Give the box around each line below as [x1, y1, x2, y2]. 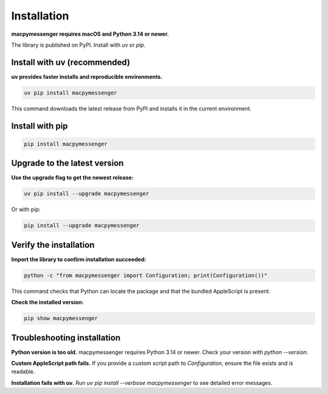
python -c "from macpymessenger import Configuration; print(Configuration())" [24, 272, 268, 279]
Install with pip [11, 121, 68, 131]
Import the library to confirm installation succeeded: [11, 255, 146, 263]
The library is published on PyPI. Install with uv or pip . [11, 41, 146, 48]
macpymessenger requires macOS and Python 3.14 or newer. [11, 30, 169, 38]
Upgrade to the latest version [11, 158, 124, 169]
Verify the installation [11, 239, 95, 250]
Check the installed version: [11, 299, 84, 306]
